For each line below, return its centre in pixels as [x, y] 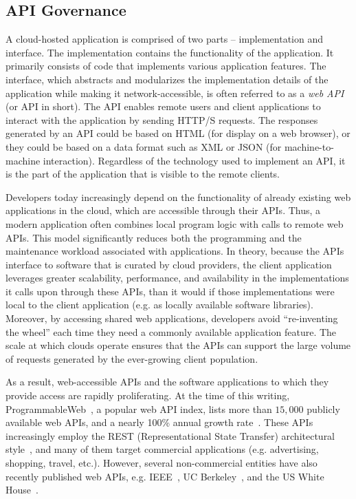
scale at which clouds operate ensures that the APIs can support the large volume [178, 345]
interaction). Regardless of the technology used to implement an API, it [194, 160]
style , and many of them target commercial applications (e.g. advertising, [162, 449]
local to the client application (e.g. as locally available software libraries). [159, 305]
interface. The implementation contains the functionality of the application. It [170, 52]
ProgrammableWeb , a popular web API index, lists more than [139, 408]
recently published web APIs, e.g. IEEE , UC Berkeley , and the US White [165, 476]
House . [22, 490]
